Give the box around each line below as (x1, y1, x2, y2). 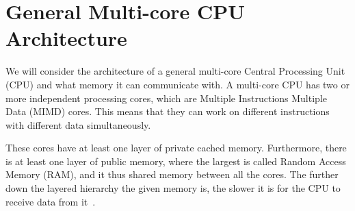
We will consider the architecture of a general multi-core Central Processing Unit (5, 64, 345, 78)
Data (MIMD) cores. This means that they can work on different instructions (5, 104, 330, 119)
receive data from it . (5, 194, 96, 208)
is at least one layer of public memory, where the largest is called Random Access (5, 153, 346, 168)
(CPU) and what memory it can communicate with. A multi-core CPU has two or (5, 77, 350, 91)
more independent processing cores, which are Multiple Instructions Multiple (5, 90, 327, 105)
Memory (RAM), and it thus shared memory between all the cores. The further (5, 167, 339, 182)
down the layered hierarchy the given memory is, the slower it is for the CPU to (5, 181, 341, 195)
